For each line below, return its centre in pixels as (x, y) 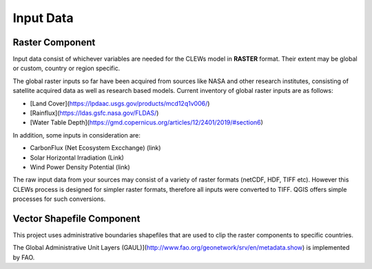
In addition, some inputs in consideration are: (76, 135)
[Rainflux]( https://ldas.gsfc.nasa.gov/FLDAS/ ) (94, 113)
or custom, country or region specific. (66, 68)
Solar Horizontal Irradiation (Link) (77, 158)
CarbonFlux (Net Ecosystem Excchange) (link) (95, 148)
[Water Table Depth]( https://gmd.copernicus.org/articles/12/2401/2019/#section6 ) (146, 122)
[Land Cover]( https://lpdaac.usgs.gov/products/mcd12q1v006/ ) (120, 103)
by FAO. (24, 257)
